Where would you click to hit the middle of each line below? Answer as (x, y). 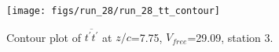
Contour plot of (44, 37)
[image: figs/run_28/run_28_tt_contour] (114, 11)
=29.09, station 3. (230, 37)
